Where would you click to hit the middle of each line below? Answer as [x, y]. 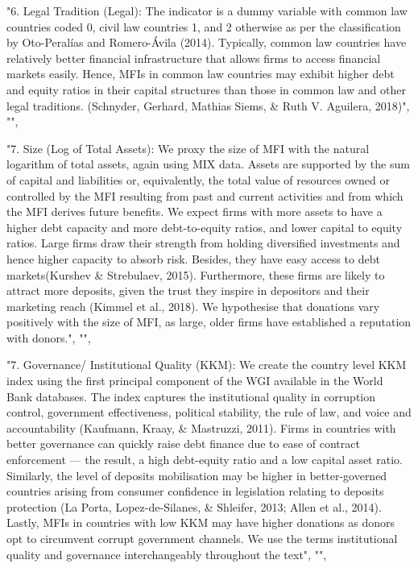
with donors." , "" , [49, 337]
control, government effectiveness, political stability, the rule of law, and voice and [209, 412]
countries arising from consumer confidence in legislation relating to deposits [195, 491]
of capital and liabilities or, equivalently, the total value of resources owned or [199, 179]
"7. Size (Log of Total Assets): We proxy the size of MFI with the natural [188, 148]
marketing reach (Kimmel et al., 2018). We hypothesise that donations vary [193, 306]
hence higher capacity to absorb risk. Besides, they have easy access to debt [193, 258]
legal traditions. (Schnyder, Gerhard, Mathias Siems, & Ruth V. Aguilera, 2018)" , [208, 105]
